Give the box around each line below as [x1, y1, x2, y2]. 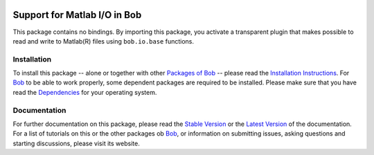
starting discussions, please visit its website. [12, 139, 140, 147]
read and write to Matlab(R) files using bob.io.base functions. [12, 37, 194, 45]
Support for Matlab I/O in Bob [12, 9, 142, 21]
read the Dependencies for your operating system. [12, 88, 157, 96]
